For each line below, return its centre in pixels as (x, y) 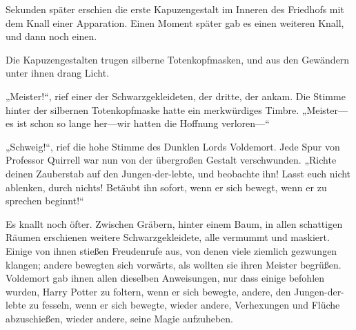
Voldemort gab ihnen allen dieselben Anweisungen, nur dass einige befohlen (165, 278)
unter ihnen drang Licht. (58, 73)
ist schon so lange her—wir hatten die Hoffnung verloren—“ (143, 123)
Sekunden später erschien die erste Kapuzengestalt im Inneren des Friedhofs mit (175, 9)
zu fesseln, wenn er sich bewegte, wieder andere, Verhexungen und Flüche (185, 305)
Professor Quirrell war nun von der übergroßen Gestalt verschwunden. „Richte (171, 160)
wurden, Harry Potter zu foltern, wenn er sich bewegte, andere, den (148, 291)
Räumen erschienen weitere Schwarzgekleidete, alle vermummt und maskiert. (168, 237)
